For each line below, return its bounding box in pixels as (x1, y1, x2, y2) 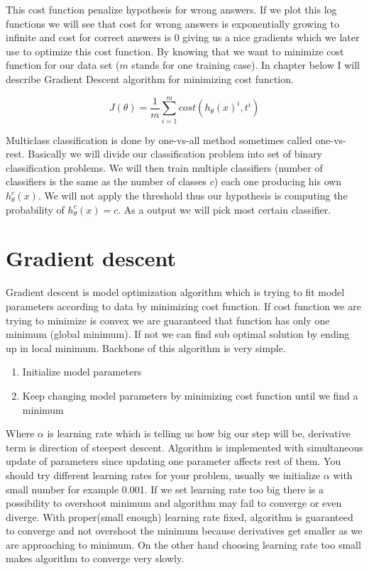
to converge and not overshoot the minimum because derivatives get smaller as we (6, 523, 363, 538)
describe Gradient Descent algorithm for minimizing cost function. (6, 71, 294, 86)
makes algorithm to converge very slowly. (6, 551, 184, 566)
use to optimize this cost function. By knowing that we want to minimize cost (6, 43, 344, 58)
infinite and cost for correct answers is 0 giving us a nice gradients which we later (6, 30, 360, 45)
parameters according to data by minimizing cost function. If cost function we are (6, 298, 361, 313)
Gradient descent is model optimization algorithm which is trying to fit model (6, 285, 345, 300)
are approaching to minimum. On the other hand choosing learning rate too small (6, 537, 361, 552)
